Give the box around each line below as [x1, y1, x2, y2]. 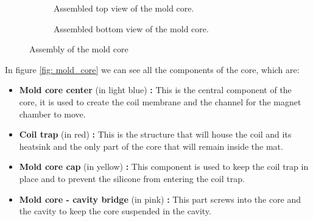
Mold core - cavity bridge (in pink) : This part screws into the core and [19, 192, 301, 205]
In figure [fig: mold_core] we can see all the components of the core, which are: [5, 63, 300, 75]
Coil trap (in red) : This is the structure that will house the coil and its [19, 128, 292, 141]
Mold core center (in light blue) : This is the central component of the [19, 83, 292, 96]
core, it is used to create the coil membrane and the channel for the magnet [19, 95, 301, 108]
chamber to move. [19, 107, 86, 120]
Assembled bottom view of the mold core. [54, 22, 209, 35]
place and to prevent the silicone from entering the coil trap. [19, 172, 245, 184]
